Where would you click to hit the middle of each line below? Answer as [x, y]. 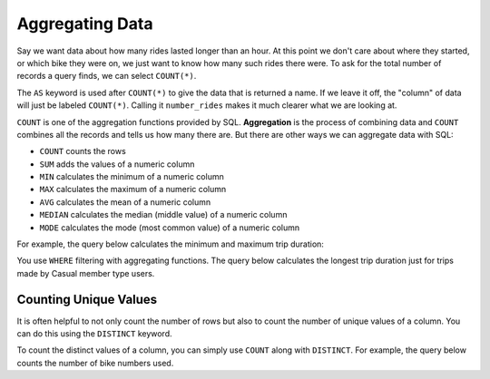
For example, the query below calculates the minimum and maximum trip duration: [170, 244]
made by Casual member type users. [86, 273]
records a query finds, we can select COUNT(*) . [107, 76]
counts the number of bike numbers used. [95, 363]
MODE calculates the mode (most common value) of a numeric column [169, 228]
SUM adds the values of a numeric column [117, 164]
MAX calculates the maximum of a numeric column [133, 189]
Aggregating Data [85, 24]
